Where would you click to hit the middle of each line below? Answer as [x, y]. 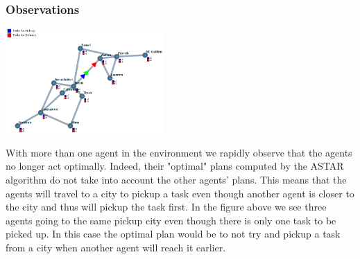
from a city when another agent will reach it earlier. [116, 247]
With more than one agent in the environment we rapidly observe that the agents [179, 152]
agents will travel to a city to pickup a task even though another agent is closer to [180, 193]
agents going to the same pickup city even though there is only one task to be [171, 220]
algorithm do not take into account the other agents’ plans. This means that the [176, 179]
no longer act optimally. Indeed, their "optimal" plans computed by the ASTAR [175, 166]
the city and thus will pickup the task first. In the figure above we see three [166, 207]
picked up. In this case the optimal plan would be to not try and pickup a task [173, 234]
